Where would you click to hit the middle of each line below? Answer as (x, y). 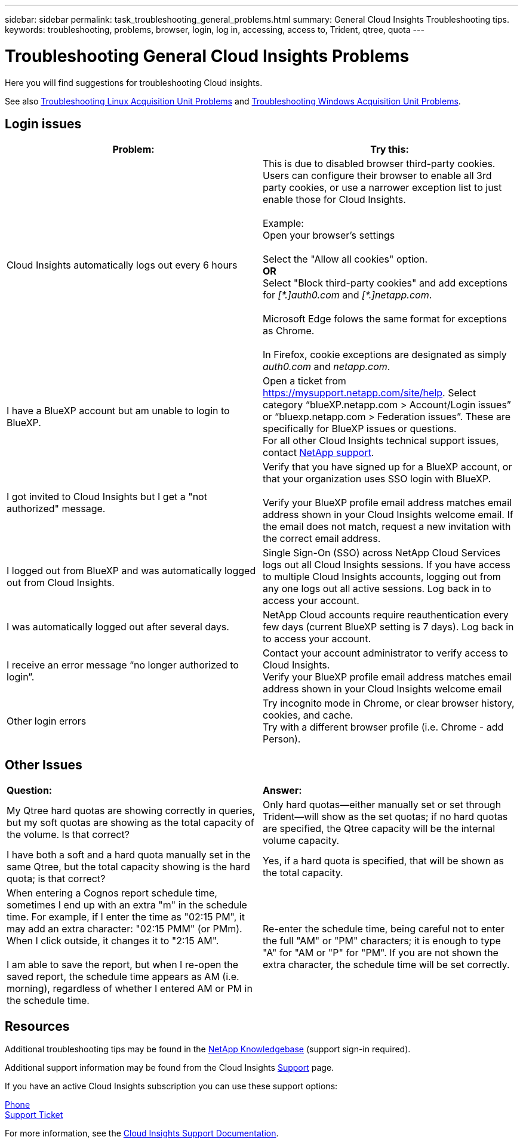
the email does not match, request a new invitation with (387, 527)
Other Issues (44, 765)
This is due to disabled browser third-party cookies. (379, 164)
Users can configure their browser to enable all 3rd (377, 176)
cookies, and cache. (308, 715)
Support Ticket (34, 1115)
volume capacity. (301, 841)
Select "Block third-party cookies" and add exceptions (385, 283)
